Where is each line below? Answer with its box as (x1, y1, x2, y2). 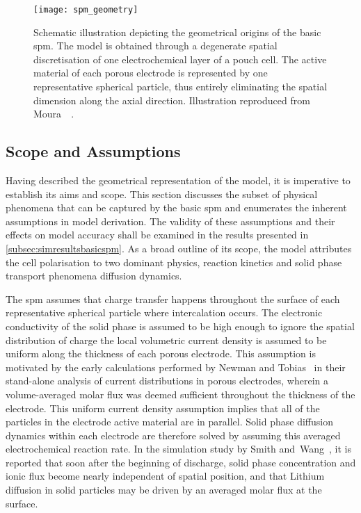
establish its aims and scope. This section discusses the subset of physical (6, 186, 318, 201)
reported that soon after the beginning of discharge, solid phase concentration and (6, 455, 356, 469)
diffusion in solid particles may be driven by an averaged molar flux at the (6, 482, 322, 497)
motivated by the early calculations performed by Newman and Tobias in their (6, 359, 346, 374)
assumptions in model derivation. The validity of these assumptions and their (6, 213, 335, 228)
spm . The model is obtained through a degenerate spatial (33, 38, 278, 53)
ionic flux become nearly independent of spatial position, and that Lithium (6, 469, 325, 483)
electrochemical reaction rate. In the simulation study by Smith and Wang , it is (6, 441, 351, 456)
